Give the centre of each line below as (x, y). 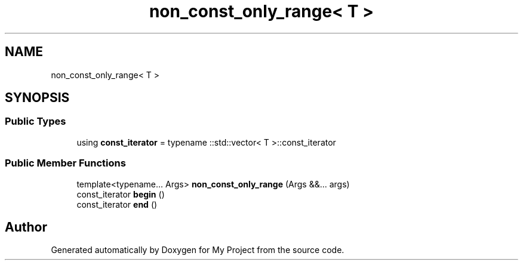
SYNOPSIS (37, 98)
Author (26, 227)
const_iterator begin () (121, 194)
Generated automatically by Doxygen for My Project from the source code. (198, 250)
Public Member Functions (65, 163)
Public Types (36, 121)
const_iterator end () (117, 204)
